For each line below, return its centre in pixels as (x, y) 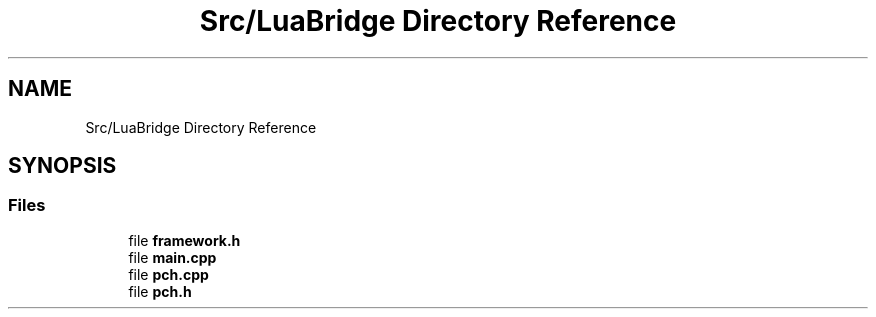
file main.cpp (172, 257)
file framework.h (184, 240)
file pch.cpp (168, 274)
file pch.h (160, 291)
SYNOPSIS (62, 166)
